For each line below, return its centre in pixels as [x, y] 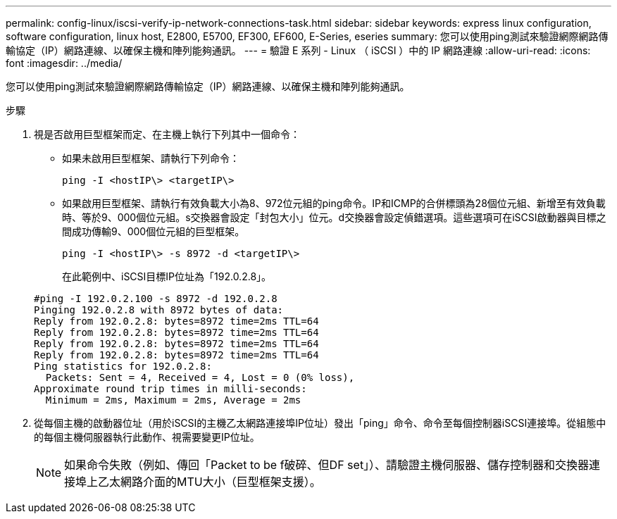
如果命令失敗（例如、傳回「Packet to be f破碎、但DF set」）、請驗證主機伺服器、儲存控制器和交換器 [327, 465]
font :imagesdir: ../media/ [64, 63]
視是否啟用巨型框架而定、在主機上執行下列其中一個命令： [167, 134]
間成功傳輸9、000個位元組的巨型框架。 [154, 231]
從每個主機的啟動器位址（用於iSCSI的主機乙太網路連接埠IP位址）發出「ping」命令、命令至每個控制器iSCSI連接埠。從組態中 [320, 423]
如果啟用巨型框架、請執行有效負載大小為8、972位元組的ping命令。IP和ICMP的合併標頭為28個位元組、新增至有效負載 [334, 203]
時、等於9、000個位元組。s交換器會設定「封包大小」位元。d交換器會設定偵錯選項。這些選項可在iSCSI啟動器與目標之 [334, 217]
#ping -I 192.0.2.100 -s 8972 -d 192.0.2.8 [156, 299]
